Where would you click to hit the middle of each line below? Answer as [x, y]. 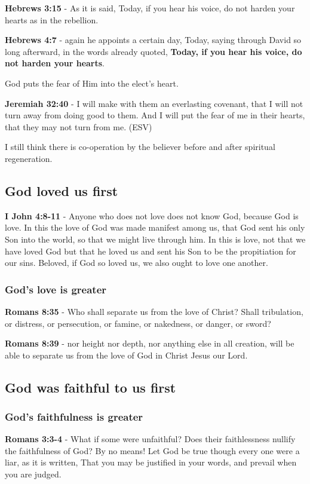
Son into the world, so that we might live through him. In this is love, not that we [155, 239]
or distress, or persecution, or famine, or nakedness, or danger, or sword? [138, 323]
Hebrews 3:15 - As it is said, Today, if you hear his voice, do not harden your [150, 8]
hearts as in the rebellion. [52, 19]
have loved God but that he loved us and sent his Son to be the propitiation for [151, 251]
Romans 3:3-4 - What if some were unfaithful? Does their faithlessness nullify [150, 439]
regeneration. [29, 158]
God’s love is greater [56, 289]
